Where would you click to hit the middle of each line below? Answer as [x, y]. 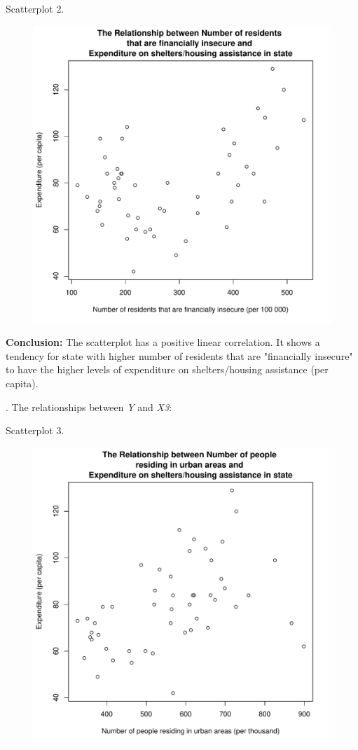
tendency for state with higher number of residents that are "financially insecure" [179, 355]
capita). [22, 383]
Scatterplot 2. [35, 8]
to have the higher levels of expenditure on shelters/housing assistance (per [167, 369]
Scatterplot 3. [35, 430]
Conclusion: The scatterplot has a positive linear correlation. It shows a [163, 342]
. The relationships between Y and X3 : [89, 407]
